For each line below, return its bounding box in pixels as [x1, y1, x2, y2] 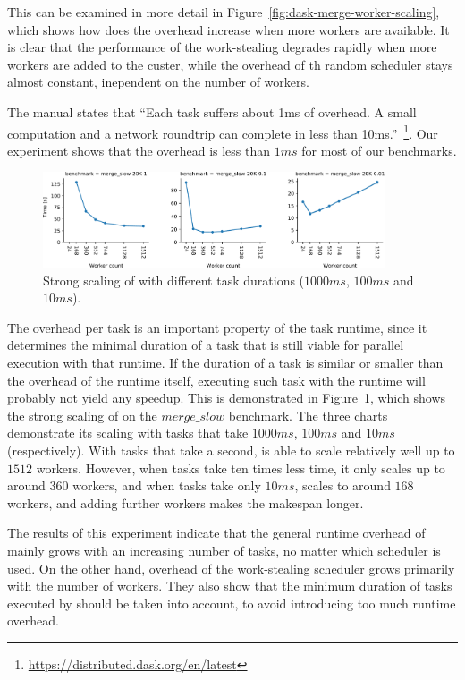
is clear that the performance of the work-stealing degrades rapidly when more [7, 38, 437, 56]
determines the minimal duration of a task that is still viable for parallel [7, 336, 404, 354]
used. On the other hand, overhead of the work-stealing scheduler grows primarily [7, 558, 455, 577]
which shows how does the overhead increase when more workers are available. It [7, 20, 450, 38]
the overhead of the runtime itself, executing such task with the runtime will [7, 370, 426, 389]
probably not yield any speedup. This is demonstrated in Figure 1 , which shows [7, 388, 446, 407]
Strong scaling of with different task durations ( [43, 270, 305, 289]
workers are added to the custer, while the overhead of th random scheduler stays [7, 55, 453, 73]
